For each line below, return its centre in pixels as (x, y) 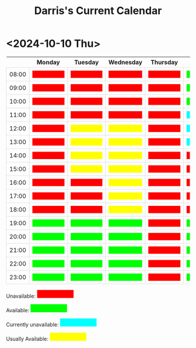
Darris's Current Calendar (98, 11)
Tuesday (87, 62)
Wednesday (125, 62)
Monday (48, 62)
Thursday (164, 62)
